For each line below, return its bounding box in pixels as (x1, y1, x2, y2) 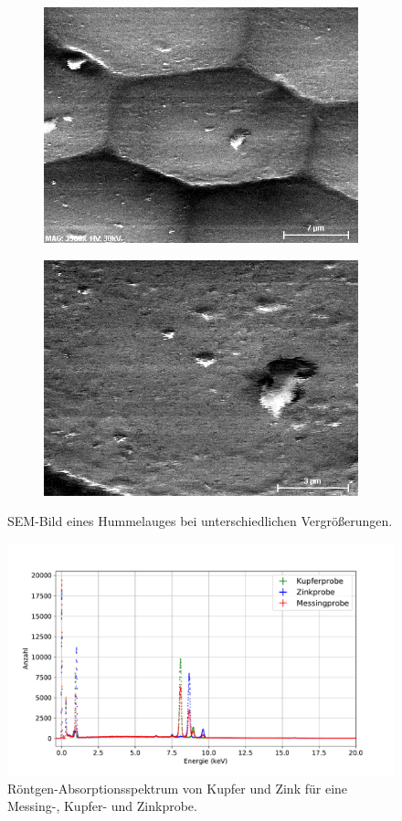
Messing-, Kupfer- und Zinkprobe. (7, 796, 197, 816)
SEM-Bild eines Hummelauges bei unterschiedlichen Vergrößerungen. (7, 511, 393, 531)
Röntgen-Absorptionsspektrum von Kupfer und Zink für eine (7, 778, 348, 797)
